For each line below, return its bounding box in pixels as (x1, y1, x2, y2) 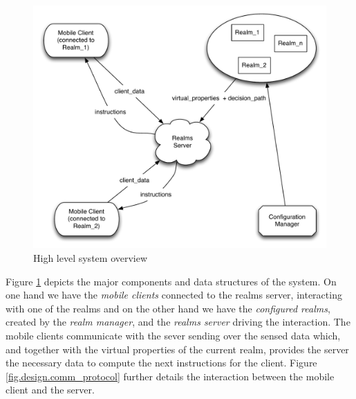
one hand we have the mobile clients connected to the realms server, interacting (6, 287, 342, 302)
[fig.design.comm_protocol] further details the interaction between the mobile (6, 369, 335, 383)
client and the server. (6, 382, 95, 397)
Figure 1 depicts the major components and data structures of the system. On (6, 274, 337, 288)
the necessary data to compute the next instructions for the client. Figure (6, 355, 317, 370)
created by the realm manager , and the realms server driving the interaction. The (6, 314, 350, 329)
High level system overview (33, 251, 148, 265)
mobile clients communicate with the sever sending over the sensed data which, (6, 328, 341, 343)
